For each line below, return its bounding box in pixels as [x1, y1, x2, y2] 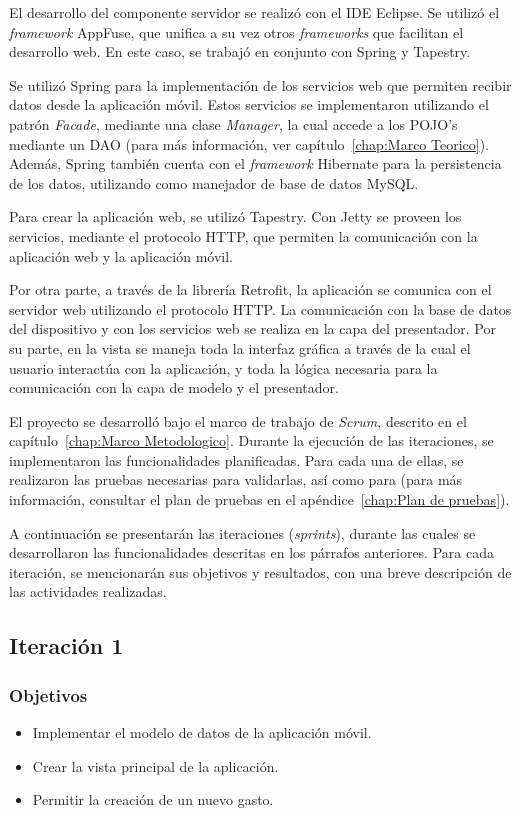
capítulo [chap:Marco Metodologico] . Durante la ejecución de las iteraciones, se [9, 430, 494, 451]
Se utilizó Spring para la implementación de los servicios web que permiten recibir [9, 74, 512, 95]
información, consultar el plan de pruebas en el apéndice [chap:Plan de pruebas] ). [9, 489, 510, 510]
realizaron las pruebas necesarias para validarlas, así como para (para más [9, 469, 463, 490]
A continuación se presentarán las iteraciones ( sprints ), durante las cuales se [9, 522, 476, 543]
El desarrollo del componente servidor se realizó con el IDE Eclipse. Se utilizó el [9, 2, 500, 22]
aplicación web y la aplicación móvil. [9, 245, 233, 266]
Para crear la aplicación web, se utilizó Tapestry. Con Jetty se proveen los [9, 206, 462, 227]
